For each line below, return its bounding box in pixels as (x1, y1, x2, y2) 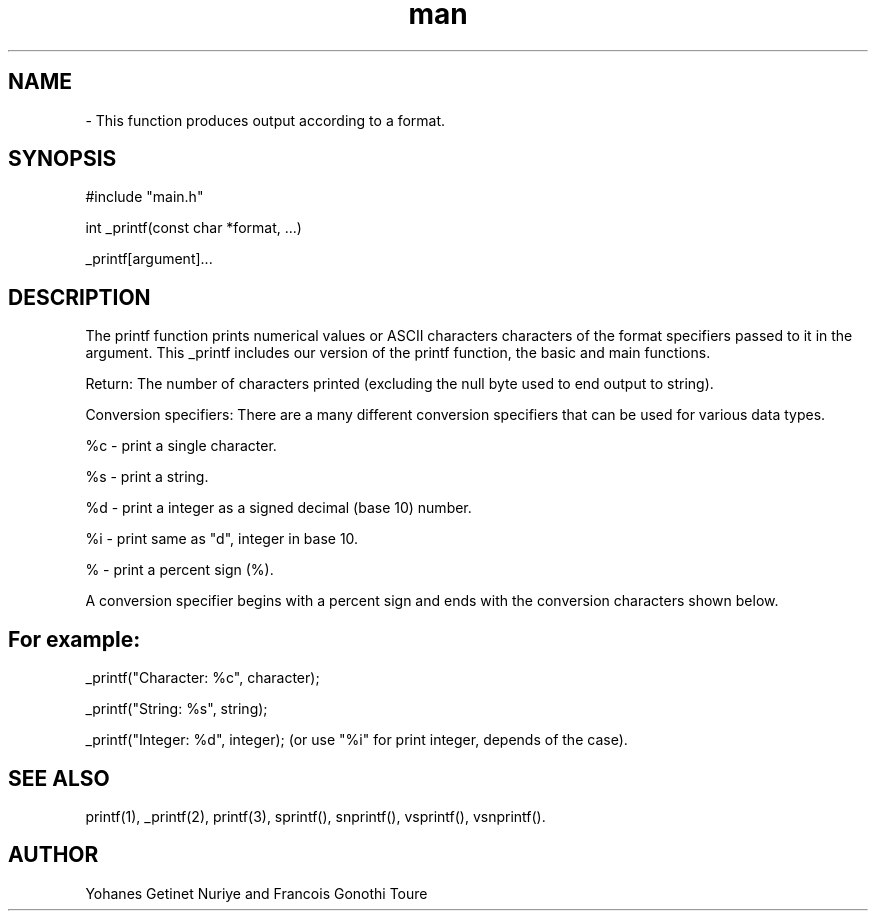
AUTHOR (8, 842, 99, 868)
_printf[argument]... (85, 250, 213, 268)
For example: (8, 626, 141, 652)
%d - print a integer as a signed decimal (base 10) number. (85, 499, 472, 517)
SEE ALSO (8, 765, 110, 791)
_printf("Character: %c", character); (85, 669, 320, 687)
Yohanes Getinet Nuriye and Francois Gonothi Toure (85, 884, 428, 902)
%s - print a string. (85, 468, 209, 486)
